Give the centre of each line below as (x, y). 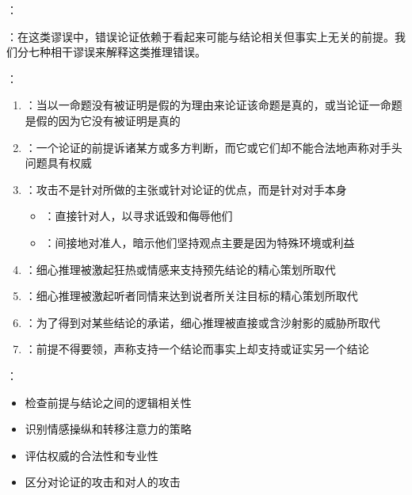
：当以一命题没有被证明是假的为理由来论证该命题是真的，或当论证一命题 (214, 105)
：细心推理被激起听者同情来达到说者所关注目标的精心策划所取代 (191, 296)
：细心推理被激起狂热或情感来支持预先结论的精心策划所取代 (180, 269)
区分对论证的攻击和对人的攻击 (103, 482)
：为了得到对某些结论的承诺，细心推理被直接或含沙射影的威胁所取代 (202, 322)
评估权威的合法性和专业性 (92, 455)
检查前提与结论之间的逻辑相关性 (108, 402)
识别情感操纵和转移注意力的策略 (108, 429)
